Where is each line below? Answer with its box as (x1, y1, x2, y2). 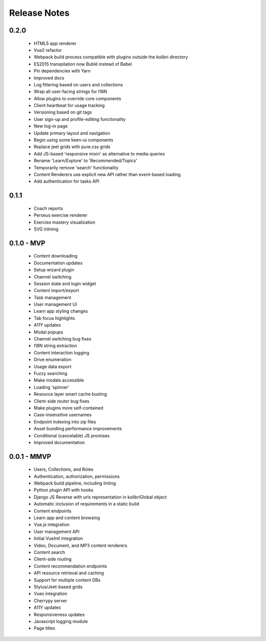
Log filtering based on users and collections (33, 81, 123, 87)
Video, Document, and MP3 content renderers (33, 542, 128, 548)
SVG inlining (33, 226, 59, 232)
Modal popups (33, 329, 64, 335)
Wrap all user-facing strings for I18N (33, 89, 107, 95)
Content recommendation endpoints (33, 563, 107, 569)
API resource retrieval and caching (33, 570, 104, 576)
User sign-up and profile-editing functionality (33, 116, 126, 122)
